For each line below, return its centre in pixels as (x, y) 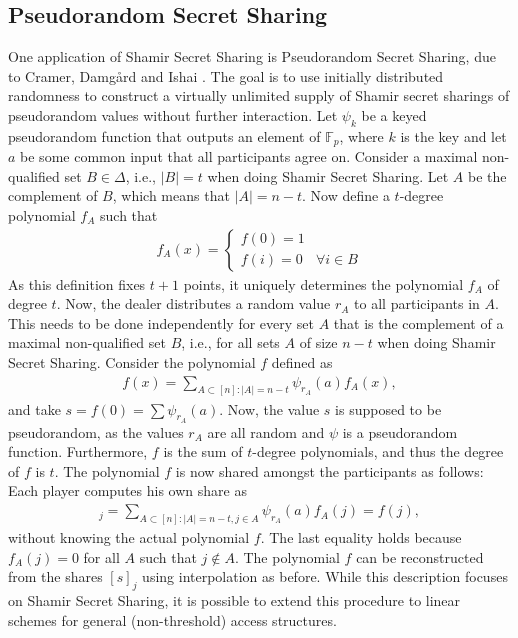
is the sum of (203, 451)
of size (318, 342)
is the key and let (453, 135)
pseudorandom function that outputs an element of (164, 135)
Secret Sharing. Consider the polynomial (132, 362)
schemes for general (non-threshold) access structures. (172, 619)
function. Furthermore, (78, 451)
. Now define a (346, 195)
